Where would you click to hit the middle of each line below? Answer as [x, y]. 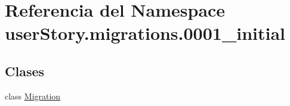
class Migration [33, 96]
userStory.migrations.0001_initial [145, 33]
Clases [25, 71]
